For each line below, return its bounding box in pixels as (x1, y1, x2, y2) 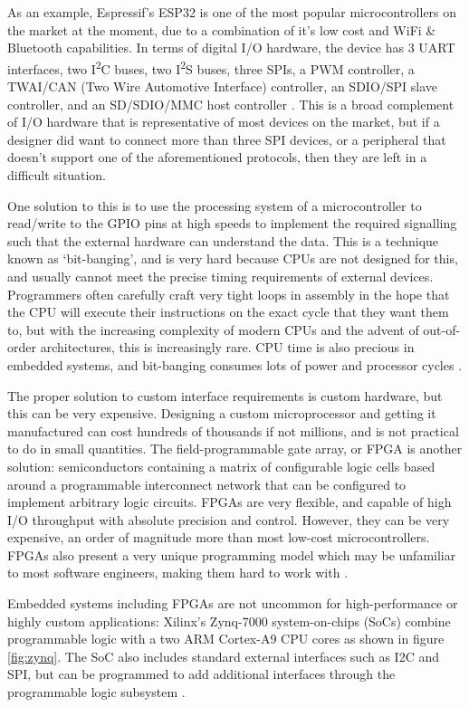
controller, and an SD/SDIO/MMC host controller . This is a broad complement (7, 94, 455, 113)
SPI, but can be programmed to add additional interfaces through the (7, 664, 396, 683)
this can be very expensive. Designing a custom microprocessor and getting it (7, 404, 436, 423)
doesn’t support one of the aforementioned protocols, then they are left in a (7, 148, 427, 167)
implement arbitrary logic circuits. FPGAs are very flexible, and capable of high (7, 492, 452, 511)
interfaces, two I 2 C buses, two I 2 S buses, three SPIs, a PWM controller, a (7, 56, 415, 78)
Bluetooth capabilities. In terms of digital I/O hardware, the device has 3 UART (7, 38, 455, 57)
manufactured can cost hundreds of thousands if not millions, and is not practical (7, 421, 459, 440)
